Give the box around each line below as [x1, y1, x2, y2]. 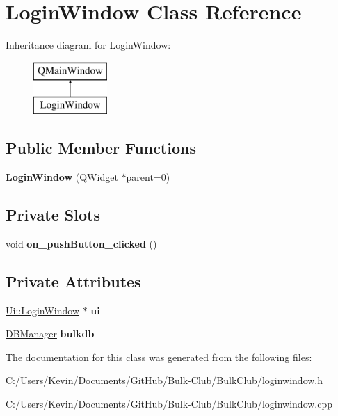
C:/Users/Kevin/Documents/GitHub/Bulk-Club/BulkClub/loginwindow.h [6, 373, 323, 387]
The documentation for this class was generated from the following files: [6, 349, 312, 364]
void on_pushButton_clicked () [6, 236, 157, 250]
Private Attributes [6, 270, 141, 291]
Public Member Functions [6, 137, 196, 159]
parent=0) [126, 170, 170, 184]
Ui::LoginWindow [6, 303, 80, 317]
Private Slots [6, 204, 100, 225]
